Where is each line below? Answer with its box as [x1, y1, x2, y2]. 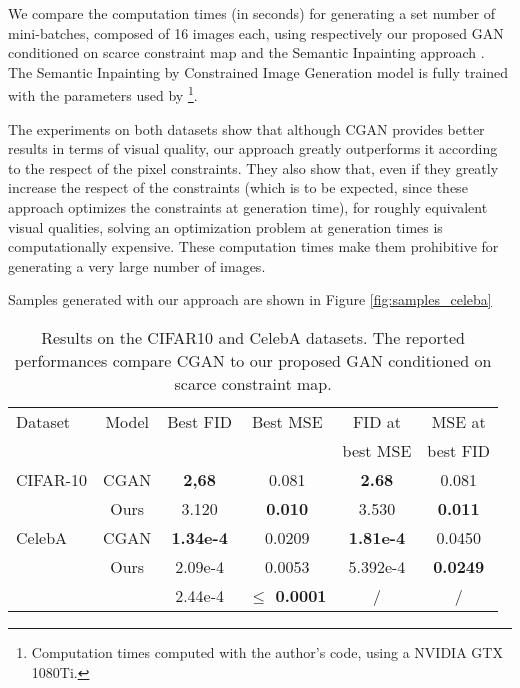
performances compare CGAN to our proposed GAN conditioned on [14, 348, 492, 372]
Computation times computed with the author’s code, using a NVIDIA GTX [31, 641, 503, 662]
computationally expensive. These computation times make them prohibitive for [8, 236, 499, 257]
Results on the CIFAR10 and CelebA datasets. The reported [41, 325, 465, 349]
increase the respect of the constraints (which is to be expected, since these [8, 177, 468, 198]
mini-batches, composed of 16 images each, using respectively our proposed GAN [8, 22, 504, 43]
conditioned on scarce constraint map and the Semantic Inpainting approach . [8, 42, 485, 63]
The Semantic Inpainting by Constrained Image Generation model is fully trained [8, 61, 509, 82]
